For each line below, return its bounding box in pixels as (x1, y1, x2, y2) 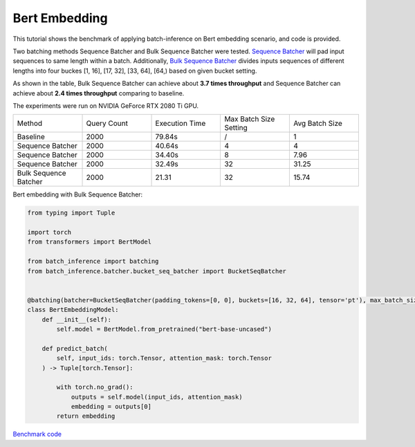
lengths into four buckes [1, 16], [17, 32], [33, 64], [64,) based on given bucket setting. (12, 66, 257, 75)
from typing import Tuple (27, 209, 116, 217)
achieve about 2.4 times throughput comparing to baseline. (12, 89, 185, 97)
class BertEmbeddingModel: (27, 306, 119, 314)
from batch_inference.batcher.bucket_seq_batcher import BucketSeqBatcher (27, 267, 287, 275)
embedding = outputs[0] (71, 403, 152, 411)
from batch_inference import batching (27, 257, 159, 266)
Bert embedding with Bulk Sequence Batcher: (12, 190, 143, 199)
